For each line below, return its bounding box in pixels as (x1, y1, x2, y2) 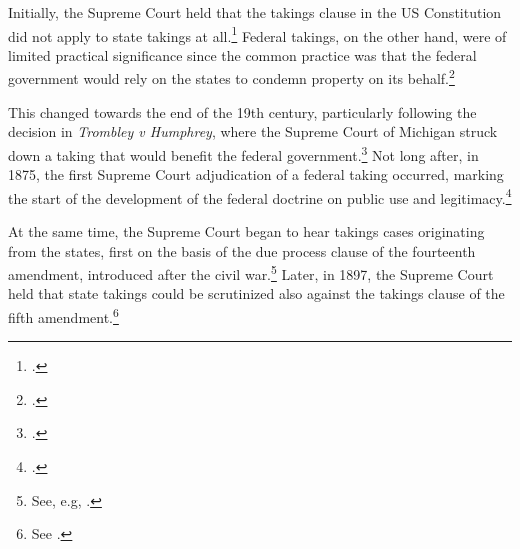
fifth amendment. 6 (8, 304, 119, 327)
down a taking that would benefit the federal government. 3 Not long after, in (8, 141, 479, 165)
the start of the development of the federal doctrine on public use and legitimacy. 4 (8, 184, 512, 208)
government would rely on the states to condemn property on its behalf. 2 (8, 65, 455, 89)
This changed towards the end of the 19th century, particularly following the (8, 101, 477, 122)
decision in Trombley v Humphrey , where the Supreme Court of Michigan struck (8, 121, 498, 142)
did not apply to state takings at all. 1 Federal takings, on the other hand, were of (8, 22, 507, 46)
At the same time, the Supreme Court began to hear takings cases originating (8, 220, 485, 241)
